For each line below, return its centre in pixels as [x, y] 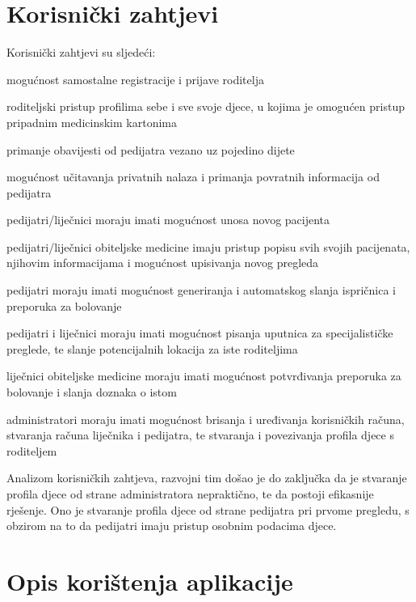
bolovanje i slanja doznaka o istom [92, 392]
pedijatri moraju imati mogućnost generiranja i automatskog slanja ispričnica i [201, 290]
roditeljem [32, 450]
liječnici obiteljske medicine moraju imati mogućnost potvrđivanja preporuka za [204, 376]
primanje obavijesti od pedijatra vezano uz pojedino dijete [151, 149]
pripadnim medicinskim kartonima [92, 122]
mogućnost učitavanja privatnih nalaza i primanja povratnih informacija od [193, 177]
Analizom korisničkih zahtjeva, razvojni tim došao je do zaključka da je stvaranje [207, 478]
